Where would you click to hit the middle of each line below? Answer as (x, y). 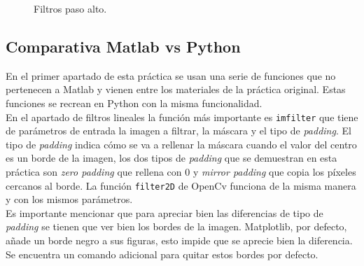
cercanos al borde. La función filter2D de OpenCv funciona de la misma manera (181, 185)
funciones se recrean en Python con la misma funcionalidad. (134, 103)
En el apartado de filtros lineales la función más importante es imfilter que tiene (182, 117)
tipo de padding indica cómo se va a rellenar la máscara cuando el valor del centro (181, 144)
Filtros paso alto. (70, 8)
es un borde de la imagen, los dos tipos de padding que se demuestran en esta (171, 158)
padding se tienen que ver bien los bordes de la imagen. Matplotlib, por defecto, (176, 226)
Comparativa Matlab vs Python (123, 46)
